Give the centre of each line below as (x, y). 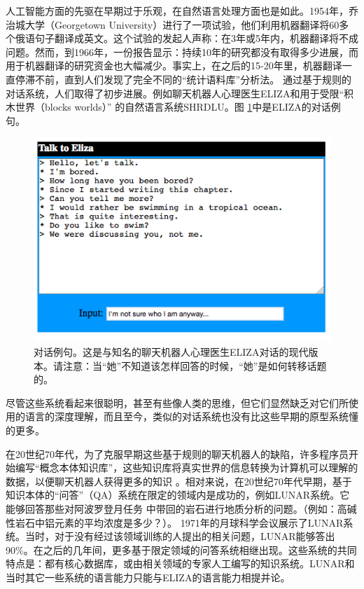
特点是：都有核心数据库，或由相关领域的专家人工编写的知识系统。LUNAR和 (180, 563)
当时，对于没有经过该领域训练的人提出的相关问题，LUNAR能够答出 (180, 536)
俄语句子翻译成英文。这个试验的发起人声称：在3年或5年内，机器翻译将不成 (187, 38)
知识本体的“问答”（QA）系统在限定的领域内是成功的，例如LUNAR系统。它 (178, 495)
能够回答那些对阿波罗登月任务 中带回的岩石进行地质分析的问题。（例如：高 (176, 508)
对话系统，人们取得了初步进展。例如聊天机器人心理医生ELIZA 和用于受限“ (175, 93)
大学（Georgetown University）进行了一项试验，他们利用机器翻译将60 (182, 24)
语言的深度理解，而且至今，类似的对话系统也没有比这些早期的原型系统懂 (191, 416)
